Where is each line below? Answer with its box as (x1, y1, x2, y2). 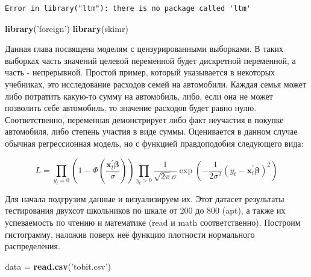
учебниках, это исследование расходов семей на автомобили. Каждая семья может (5, 77, 307, 90)
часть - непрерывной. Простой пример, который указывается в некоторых (5, 66, 275, 78)
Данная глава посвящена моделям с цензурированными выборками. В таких (5, 42, 284, 55)
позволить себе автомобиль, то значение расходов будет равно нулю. (5, 101, 257, 114)
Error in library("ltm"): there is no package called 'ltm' (5, 4, 251, 13)
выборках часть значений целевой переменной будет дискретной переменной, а (5, 54, 296, 66)
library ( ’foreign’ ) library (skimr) (5, 22, 128, 34)
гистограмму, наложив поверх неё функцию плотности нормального (5, 228, 255, 240)
